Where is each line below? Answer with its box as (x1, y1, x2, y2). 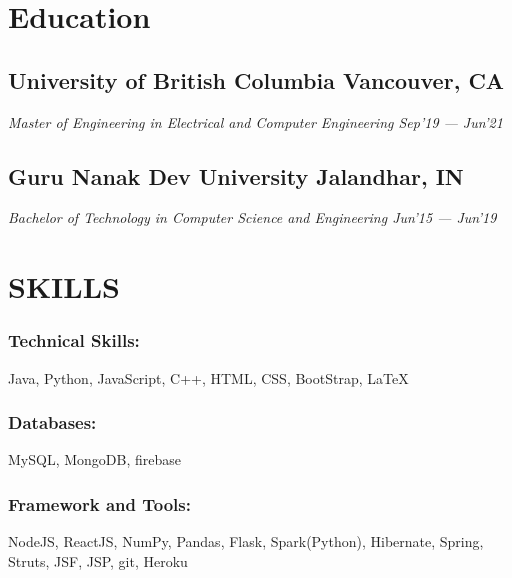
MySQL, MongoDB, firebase (8, 449, 181, 470)
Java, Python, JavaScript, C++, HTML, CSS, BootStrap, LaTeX (8, 367, 409, 388)
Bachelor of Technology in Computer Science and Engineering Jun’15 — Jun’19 (8, 207, 497, 228)
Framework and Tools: (8, 491, 191, 516)
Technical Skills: (8, 328, 140, 353)
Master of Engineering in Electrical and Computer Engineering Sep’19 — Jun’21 (8, 111, 503, 132)
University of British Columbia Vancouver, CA (8, 64, 505, 95)
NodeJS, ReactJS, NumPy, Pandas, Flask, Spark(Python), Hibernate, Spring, (8, 531, 484, 552)
